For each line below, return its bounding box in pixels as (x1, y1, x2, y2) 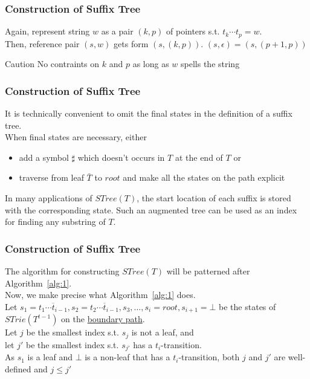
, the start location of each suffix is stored (137, 192, 291, 204)
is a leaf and (27, 351, 73, 363)
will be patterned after (166, 265, 250, 277)
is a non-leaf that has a (85, 351, 170, 363)
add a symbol (19, 151, 69, 163)
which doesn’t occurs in (77, 151, 165, 163)
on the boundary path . (61, 313, 145, 325)
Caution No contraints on (5, 57, 100, 70)
